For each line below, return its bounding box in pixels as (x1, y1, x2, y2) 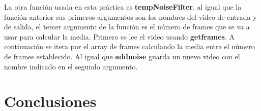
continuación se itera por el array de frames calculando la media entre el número (4, 41, 255, 52)
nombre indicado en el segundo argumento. (4, 61, 138, 71)
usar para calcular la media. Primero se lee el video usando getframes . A (4, 31, 235, 42)
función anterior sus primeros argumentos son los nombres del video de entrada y (4, 11, 257, 22)
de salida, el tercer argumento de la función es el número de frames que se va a (4, 21, 250, 32)
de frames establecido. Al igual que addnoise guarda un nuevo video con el (4, 51, 240, 61)
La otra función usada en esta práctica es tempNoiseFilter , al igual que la (4, 2, 242, 12)
